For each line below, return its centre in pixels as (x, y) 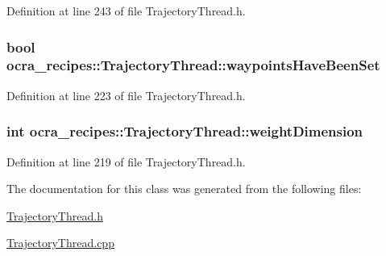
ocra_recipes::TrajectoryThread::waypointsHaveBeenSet (193, 65)
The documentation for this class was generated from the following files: (184, 189)
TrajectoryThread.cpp (60, 243)
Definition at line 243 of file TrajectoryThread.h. (126, 10)
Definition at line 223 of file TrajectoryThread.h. (126, 95)
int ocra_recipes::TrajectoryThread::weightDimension (185, 131)
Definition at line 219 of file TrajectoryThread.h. (126, 161)
